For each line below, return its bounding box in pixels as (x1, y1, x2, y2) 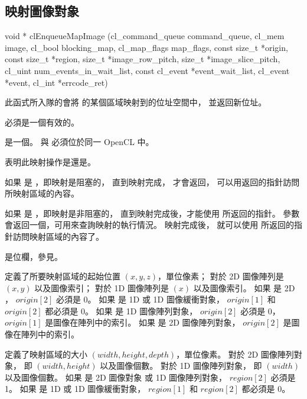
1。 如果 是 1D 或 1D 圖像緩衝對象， (5, 382, 146, 395)
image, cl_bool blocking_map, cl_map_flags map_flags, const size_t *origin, (5, 41, 288, 53)
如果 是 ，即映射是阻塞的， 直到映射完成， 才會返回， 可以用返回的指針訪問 (5, 175, 300, 188)
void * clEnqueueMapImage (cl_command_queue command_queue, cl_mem (5, 30, 285, 42)
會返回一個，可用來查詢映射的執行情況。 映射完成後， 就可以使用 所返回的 (5, 218, 294, 231)
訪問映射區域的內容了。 (12, 230, 104, 242)
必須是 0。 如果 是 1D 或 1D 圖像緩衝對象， (55, 293, 224, 305)
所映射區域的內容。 (5, 187, 79, 199)
